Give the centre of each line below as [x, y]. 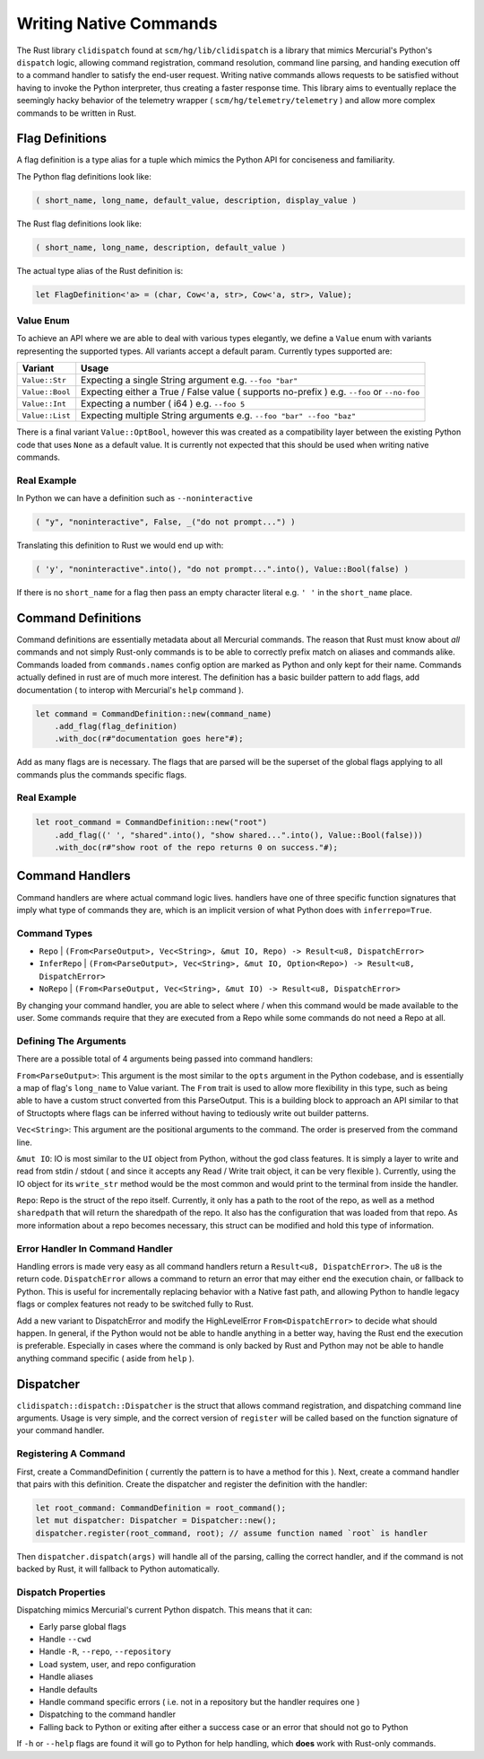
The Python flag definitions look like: [84, 176]
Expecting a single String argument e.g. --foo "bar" [190, 380]
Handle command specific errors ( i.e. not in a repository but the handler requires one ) [199, 1702]
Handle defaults [68, 1689]
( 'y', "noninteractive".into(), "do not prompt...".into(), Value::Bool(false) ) [222, 569]
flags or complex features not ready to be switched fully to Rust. [135, 1304]
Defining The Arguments [72, 1041]
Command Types [55, 933]
